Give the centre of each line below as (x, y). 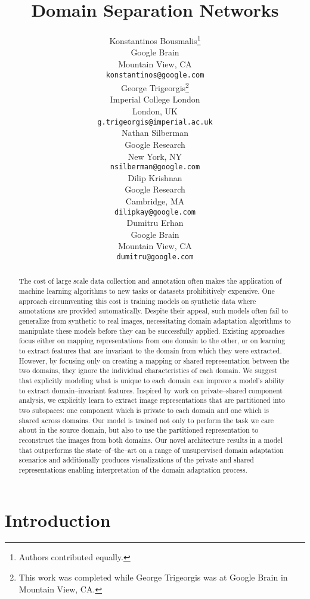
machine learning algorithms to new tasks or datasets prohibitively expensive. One (147, 291)
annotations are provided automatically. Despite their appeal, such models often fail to (153, 311)
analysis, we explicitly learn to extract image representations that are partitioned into (152, 400)
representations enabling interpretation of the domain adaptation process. (133, 469)
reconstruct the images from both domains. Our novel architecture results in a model (151, 440)
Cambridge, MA (155, 201)
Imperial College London (155, 99)
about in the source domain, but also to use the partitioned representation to (139, 430)
